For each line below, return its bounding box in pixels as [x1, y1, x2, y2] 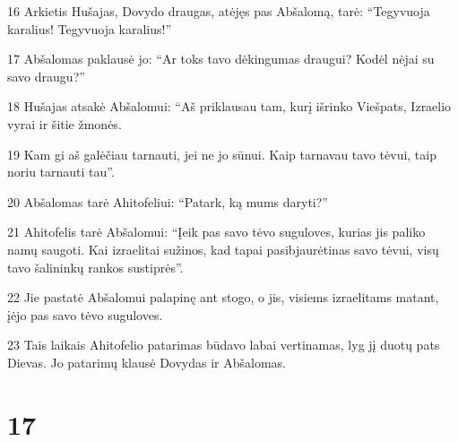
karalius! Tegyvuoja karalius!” [7, 19, 172, 38]
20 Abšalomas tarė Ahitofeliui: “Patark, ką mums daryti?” [7, 192, 328, 211]
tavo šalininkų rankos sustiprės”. [7, 257, 184, 276]
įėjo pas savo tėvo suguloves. [7, 305, 163, 324]
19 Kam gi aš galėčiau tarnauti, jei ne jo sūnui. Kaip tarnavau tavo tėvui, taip [7, 144, 436, 163]
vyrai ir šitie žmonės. [7, 114, 122, 133]
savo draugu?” [7, 66, 85, 85]
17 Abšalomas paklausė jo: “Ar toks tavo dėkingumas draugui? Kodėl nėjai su [7, 49, 435, 68]
